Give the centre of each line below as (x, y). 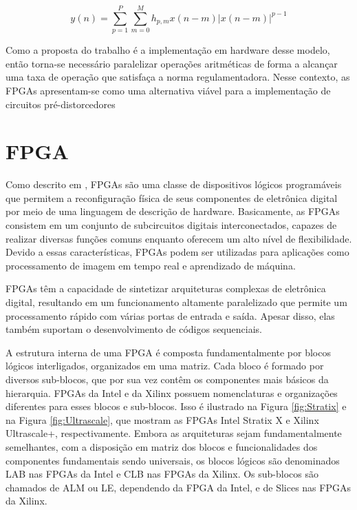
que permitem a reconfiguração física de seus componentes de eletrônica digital (172, 197)
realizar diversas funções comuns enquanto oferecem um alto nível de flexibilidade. (179, 238)
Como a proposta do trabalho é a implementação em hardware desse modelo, (168, 50)
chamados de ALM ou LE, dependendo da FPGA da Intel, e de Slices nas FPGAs (178, 487)
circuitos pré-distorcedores (61, 104)
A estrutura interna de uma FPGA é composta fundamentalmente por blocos (168, 352)
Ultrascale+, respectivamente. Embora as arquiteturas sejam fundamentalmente (174, 433)
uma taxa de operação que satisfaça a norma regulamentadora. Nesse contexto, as (178, 77)
